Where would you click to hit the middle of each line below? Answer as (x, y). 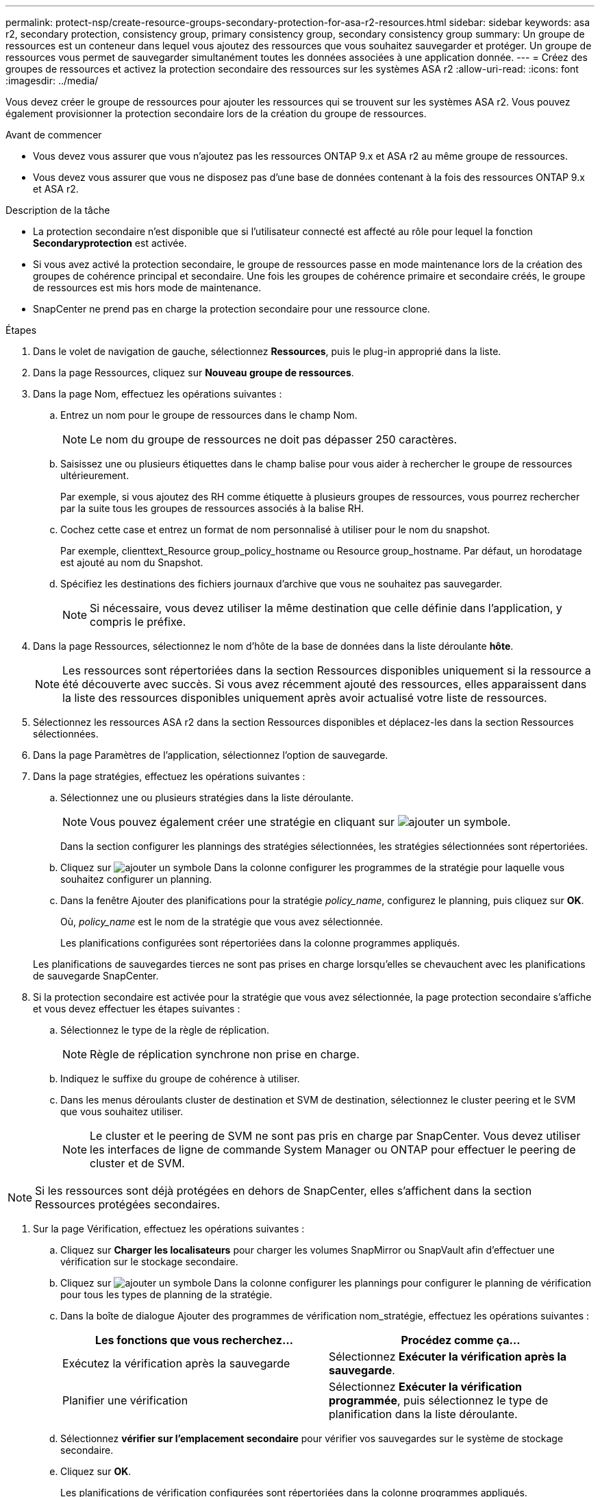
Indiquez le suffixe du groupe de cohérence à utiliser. (180, 1079)
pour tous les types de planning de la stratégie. (166, 1294)
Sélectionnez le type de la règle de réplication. (165, 1030)
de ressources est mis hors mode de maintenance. (147, 288)
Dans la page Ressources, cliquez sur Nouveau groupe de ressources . (193, 373)
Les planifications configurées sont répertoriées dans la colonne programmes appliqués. (260, 943)
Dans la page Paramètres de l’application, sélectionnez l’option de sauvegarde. (211, 755)
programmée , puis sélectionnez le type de (439, 1400)
